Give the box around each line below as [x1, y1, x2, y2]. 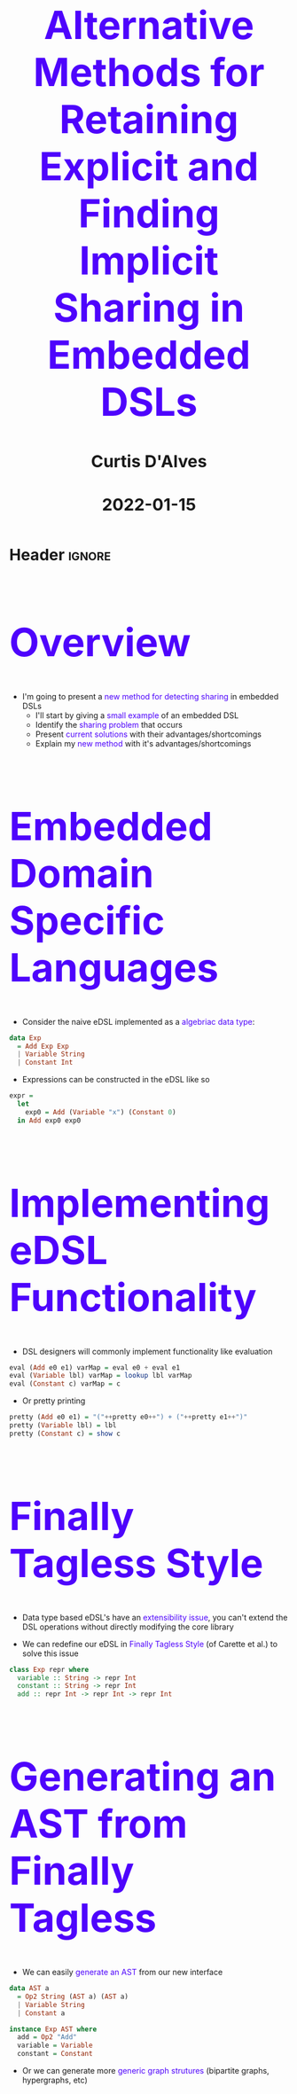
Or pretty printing [21, 1395, 86, 1406]
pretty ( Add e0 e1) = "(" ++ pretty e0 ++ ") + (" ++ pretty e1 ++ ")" [9, 1413, 248, 1422]
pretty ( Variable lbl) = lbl [9, 1421, 117, 1430]
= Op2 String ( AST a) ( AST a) [17, 1992, 129, 2001]
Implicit [79, 237, 219, 285]
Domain [9, 848, 154, 897]
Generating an [9, 1753, 277, 1801]
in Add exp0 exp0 [17, 1116, 82, 1125]
